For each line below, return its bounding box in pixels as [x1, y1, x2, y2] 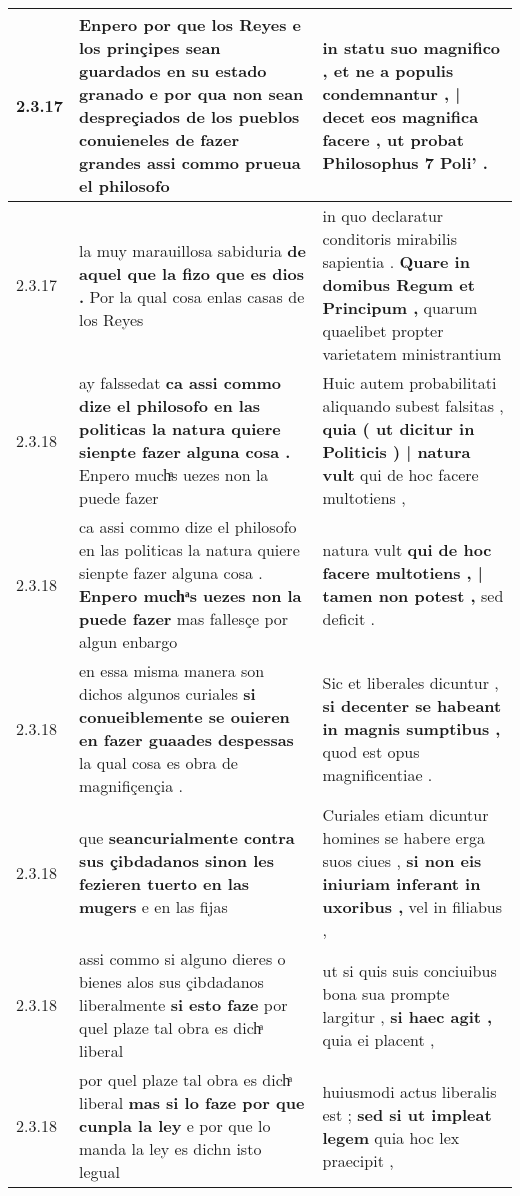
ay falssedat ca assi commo [79, 371, 282, 394]
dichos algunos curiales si [79, 682, 256, 705]
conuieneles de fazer [79, 128, 239, 151]
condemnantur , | [322, 82, 461, 105]
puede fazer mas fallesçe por [79, 607, 289, 630]
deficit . [322, 607, 375, 630]
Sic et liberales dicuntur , [322, 670, 499, 694]
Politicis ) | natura [322, 440, 471, 463]
